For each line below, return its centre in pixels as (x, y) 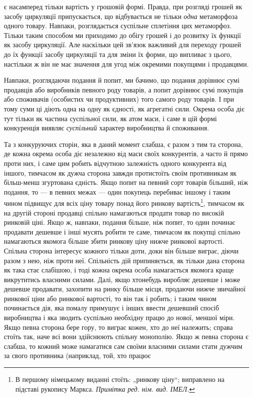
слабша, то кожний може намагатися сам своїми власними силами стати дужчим (123, 346)
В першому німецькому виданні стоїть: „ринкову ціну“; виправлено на (120, 379)
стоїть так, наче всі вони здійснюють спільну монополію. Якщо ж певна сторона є (126, 336)
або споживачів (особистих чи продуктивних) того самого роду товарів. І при (119, 99)
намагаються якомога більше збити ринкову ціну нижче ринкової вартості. (114, 241)
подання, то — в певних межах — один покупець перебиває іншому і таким (117, 191)
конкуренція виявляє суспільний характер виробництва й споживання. (107, 128)
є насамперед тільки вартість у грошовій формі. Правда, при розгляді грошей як (123, 6)
